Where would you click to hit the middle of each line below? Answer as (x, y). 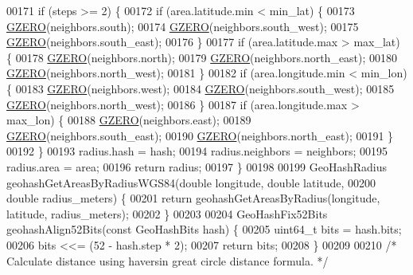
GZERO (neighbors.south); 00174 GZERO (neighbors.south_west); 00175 (183, 26)
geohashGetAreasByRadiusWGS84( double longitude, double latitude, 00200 (191, 182)
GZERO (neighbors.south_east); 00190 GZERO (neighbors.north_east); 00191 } (200, 135)
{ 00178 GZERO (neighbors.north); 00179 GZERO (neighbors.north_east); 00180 (202, 57)
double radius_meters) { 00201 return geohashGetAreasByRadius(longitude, (193, 198)
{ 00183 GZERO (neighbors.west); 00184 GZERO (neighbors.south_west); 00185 (201, 88)
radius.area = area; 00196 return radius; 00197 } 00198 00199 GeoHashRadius (197, 166)
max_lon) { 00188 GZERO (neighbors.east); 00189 (129, 120)
